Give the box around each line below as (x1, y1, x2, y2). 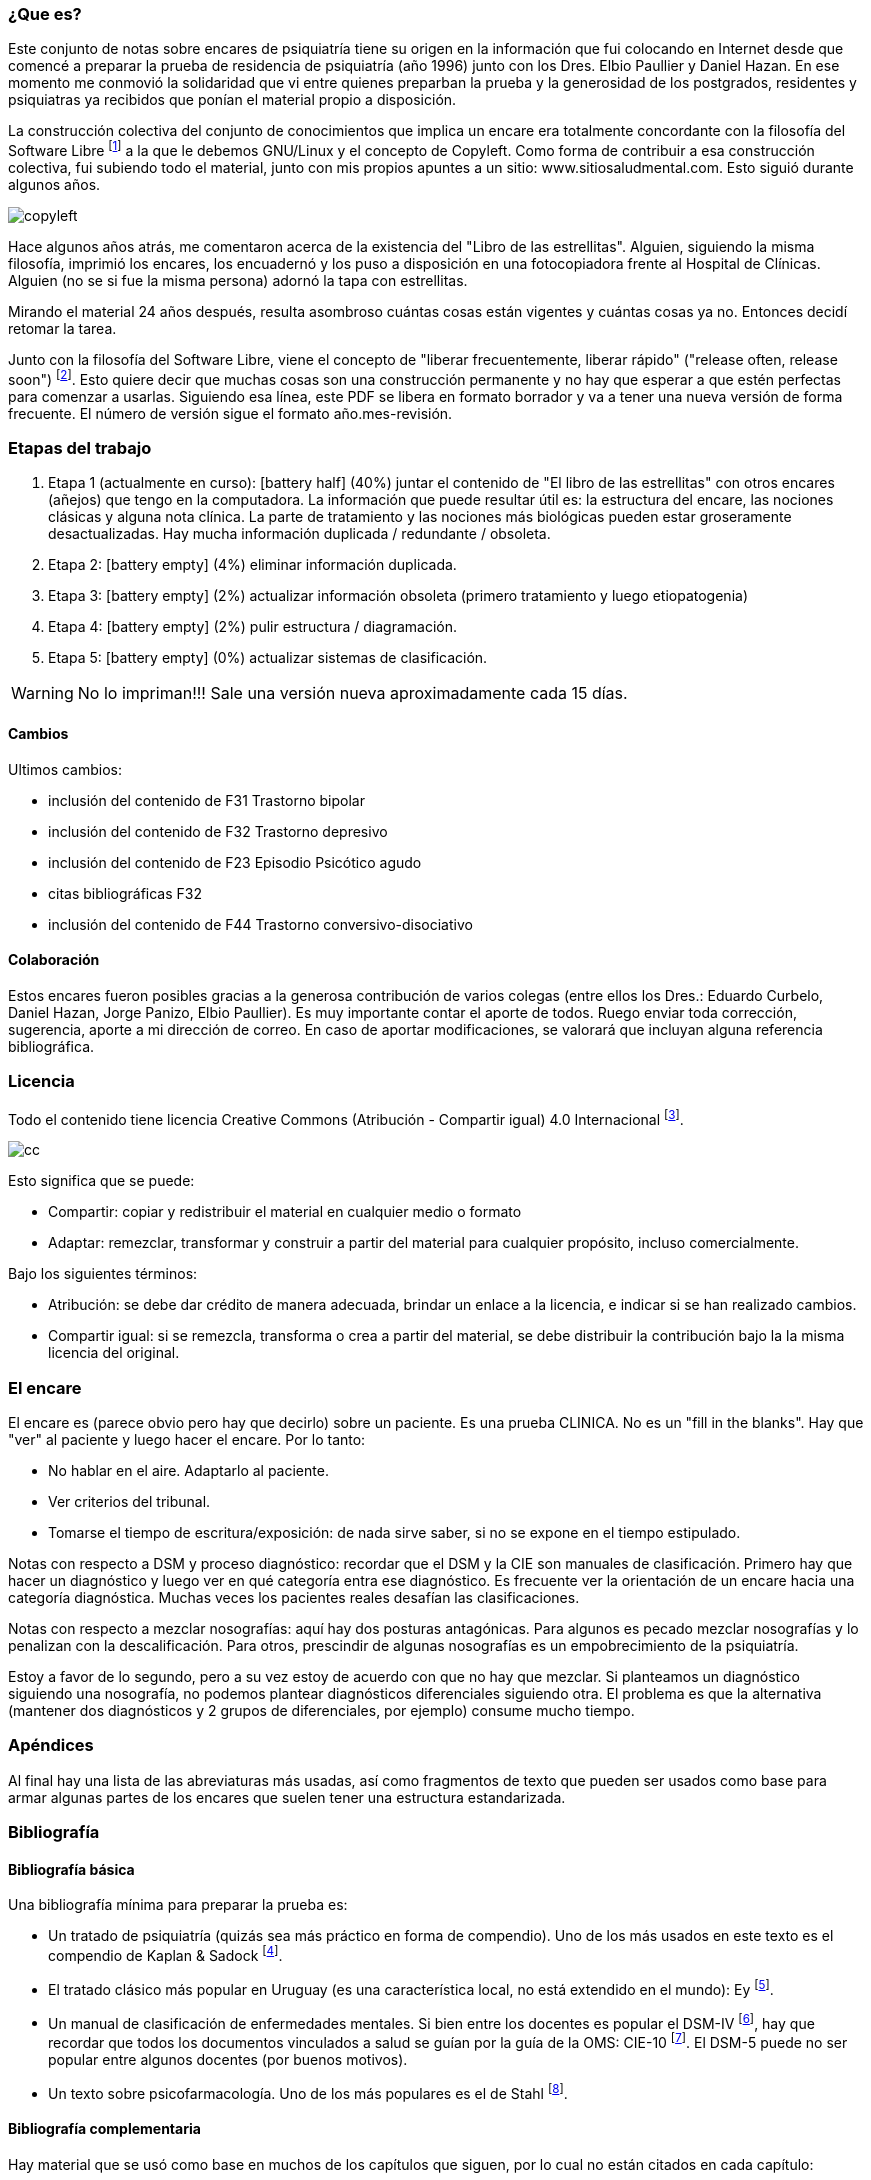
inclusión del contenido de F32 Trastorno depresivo (48, 822, 388, 840)
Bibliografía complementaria (8, 2120, 201, 2138)
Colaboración (8, 951, 100, 969)
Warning (11, 683, 74, 704)
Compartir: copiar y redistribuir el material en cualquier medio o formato (48, 1203, 522, 1221)
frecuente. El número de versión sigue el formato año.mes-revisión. (8, 404, 453, 422)
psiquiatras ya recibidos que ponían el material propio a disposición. (8, 91, 457, 109)
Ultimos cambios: (8, 760, 123, 778)
